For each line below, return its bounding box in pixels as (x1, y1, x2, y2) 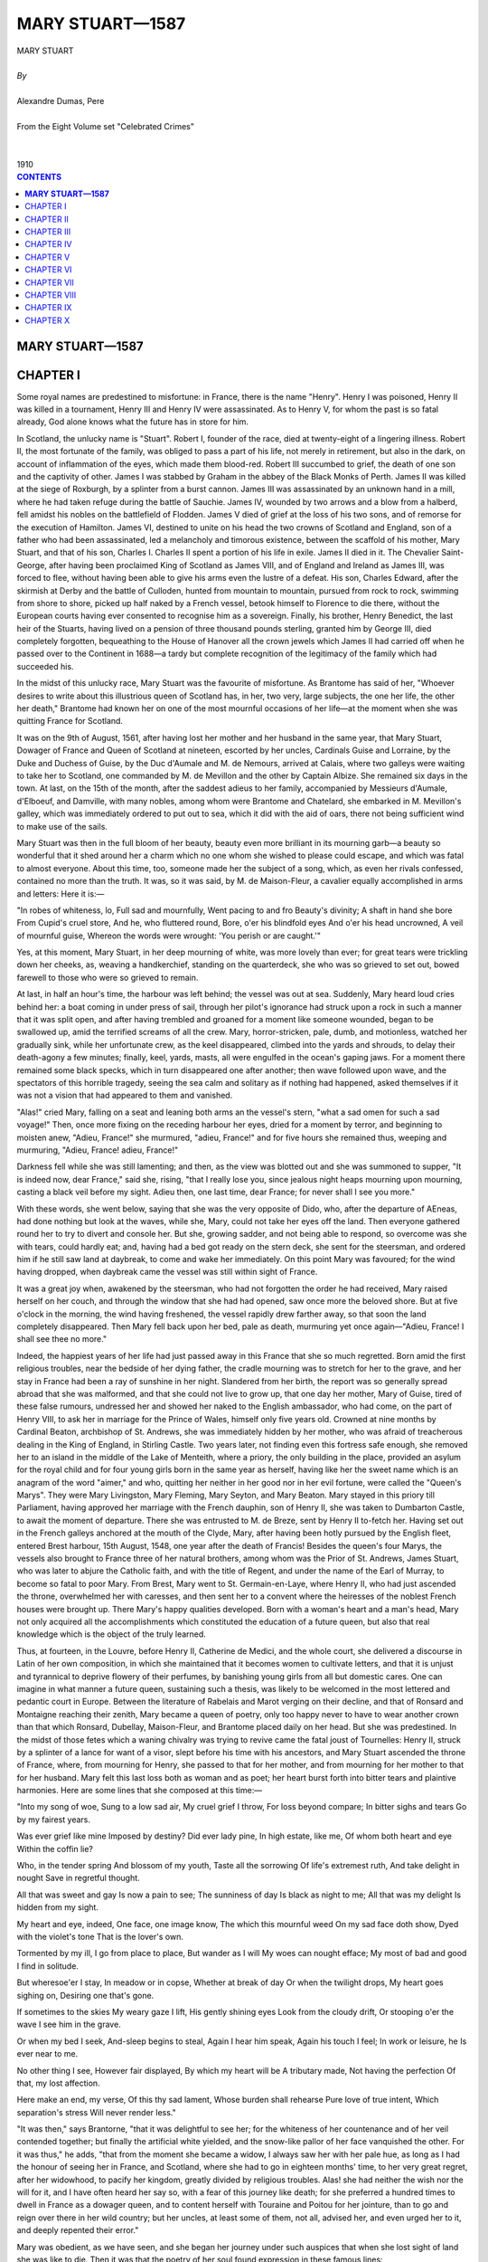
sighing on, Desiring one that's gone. (16, 1990, 155, 2001)
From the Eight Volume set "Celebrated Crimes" (16, 120, 194, 131)
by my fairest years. (16, 1814, 90, 1825)
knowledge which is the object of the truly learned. (16, 1629, 207, 1639)
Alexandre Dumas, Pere (16, 96, 105, 107)
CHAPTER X (24, 315, 70, 326)
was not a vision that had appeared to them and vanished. (16, 1090, 233, 1101)
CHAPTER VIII (24, 290, 77, 300)
